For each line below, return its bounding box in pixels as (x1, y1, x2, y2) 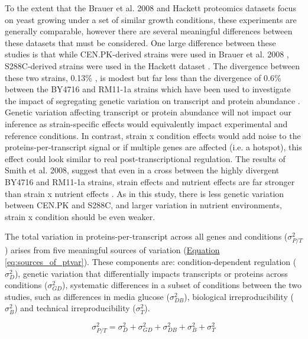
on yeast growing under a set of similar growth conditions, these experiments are (5, 13, 297, 25)
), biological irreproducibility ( (184, 290, 294, 302)
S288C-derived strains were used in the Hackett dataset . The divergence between (5, 59, 300, 72)
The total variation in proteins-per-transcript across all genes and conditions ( (5, 230, 288, 243)
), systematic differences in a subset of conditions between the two (62, 279, 301, 291)
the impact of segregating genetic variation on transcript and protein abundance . (5, 94, 300, 106)
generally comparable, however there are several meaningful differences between (5, 25, 293, 37)
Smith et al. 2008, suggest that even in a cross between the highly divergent (5, 164, 280, 176)
